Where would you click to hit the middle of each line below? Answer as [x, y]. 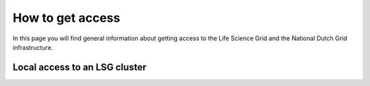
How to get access [66, 18]
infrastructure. [33, 47]
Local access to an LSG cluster [79, 67]
